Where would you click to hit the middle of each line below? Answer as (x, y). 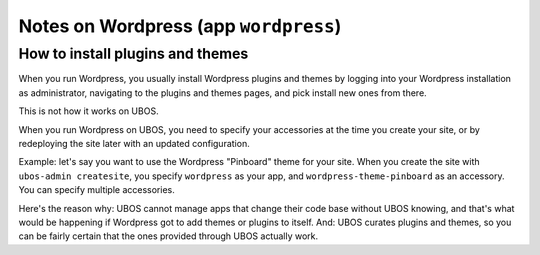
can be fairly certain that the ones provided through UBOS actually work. (168, 236)
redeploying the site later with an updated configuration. (134, 143)
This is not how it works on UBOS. (88, 111)
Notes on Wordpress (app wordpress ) (180, 26)
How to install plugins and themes (133, 54)
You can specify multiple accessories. (96, 190)
